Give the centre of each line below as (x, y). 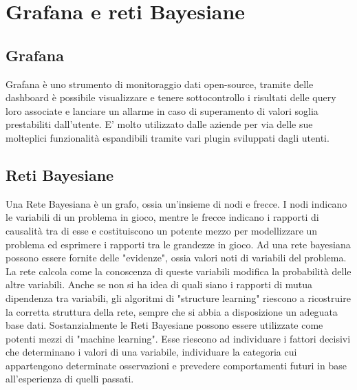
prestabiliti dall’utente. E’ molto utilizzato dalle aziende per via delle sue (159, 124)
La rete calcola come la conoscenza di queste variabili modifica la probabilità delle (178, 271)
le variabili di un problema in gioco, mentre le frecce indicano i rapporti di (162, 217)
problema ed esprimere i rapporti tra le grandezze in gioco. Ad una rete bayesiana (178, 244)
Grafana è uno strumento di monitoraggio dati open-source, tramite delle (160, 84)
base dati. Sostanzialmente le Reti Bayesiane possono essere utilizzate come (164, 325)
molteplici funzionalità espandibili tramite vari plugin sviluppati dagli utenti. (167, 137)
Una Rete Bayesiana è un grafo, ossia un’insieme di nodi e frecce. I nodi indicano (176, 203)
